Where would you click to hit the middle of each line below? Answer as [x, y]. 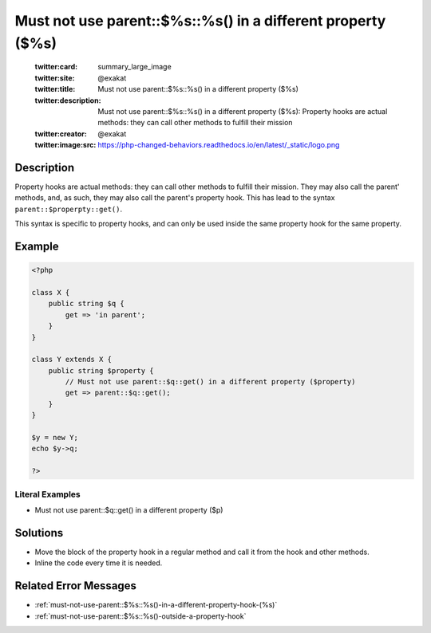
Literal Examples [47, 494]
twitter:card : [56, 67]
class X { [51, 292]
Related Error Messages [76, 586]
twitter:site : [55, 78]
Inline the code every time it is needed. [99, 563]
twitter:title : [55, 89]
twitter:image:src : [65, 145]
